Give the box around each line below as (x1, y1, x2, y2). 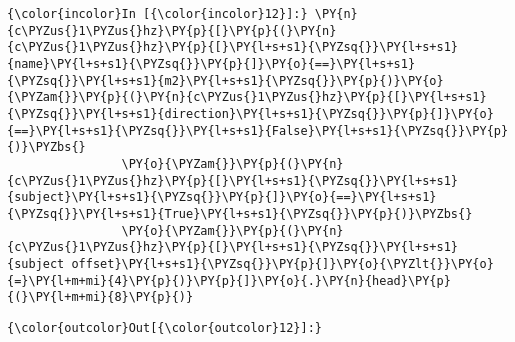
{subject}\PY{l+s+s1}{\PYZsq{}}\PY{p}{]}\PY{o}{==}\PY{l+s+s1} (7, 190, 437, 205)
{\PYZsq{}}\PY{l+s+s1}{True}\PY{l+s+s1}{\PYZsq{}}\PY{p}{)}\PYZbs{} (7, 206, 473, 221)
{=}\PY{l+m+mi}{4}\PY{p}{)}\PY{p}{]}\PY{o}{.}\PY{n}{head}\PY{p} (7, 273, 451, 288)
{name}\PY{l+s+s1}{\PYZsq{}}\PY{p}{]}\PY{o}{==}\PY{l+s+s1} (7, 56, 416, 71)
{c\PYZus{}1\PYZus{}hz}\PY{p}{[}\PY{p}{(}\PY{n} (7, 23, 337, 38)
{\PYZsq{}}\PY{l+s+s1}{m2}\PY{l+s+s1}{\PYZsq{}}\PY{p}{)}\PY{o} (7, 73, 444, 88)
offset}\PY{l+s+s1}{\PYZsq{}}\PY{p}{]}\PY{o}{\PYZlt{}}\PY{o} (71, 256, 494, 271)
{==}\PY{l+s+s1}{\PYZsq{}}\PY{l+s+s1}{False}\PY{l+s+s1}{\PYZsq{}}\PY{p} (7, 123, 509, 138)
